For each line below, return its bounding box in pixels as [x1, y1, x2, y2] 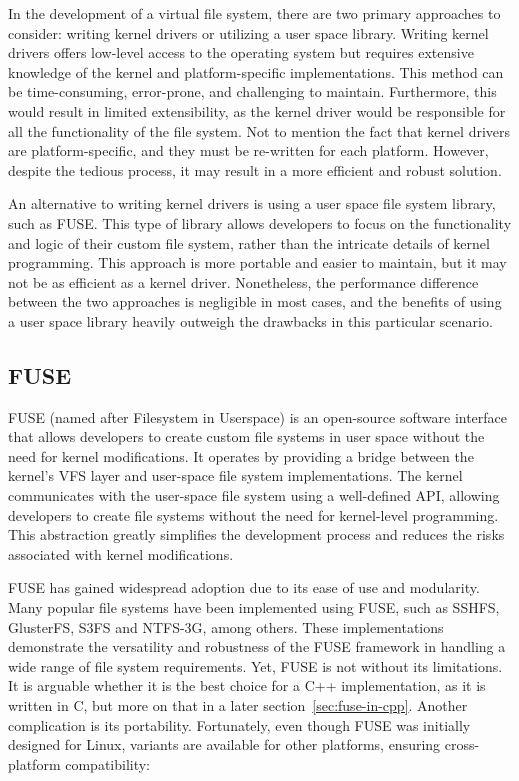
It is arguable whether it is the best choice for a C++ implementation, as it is [8, 675, 486, 696]
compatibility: [65, 753, 151, 774]
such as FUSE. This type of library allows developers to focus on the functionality [8, 212, 512, 233]
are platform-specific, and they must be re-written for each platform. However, [8, 140, 489, 161]
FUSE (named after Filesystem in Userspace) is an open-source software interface [8, 406, 508, 427]
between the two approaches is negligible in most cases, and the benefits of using [8, 291, 502, 312]
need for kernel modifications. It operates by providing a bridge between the [8, 445, 474, 466]
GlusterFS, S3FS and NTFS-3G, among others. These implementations [8, 616, 444, 637]
